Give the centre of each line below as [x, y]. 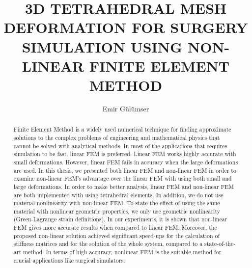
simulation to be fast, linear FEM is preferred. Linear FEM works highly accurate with [125, 154]
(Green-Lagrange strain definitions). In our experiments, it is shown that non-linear [120, 219]
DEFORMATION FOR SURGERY [126, 27]
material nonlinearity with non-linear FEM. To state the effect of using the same [117, 203]
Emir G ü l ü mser [126, 108]
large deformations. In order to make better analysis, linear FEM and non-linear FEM [124, 186]
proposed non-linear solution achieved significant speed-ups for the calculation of [117, 235]
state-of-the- [220, 244]
